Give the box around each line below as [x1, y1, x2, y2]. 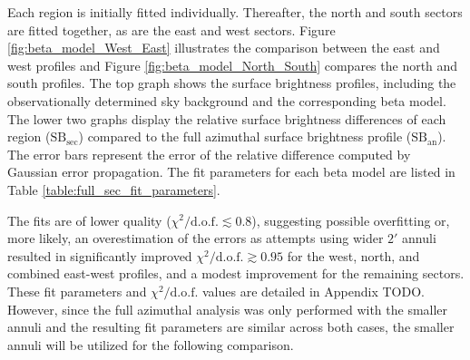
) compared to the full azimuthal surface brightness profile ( [78, 127, 412, 146]
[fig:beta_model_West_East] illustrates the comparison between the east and [7, 38, 440, 57]
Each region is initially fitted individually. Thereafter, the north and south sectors [7, 3, 463, 21]
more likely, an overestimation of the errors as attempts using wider [7, 229, 384, 248]
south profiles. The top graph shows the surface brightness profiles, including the [7, 73, 456, 92]
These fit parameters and [7, 281, 147, 300]
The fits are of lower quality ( [7, 210, 171, 229]
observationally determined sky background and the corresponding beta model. [7, 91, 446, 110]
